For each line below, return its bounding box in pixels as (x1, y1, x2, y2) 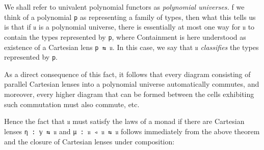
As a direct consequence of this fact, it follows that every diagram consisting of (4, 68, 251, 79)
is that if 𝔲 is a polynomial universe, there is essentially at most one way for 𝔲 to (4, 21, 255, 32)
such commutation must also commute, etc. (4, 98, 140, 109)
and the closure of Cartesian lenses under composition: (4, 136, 175, 146)
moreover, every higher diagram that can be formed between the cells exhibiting (4, 89, 254, 99)
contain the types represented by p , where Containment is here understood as (4, 31, 246, 42)
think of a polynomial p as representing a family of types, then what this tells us (4, 11, 256, 22)
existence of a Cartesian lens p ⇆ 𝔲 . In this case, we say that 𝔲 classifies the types (4, 41, 259, 52)
